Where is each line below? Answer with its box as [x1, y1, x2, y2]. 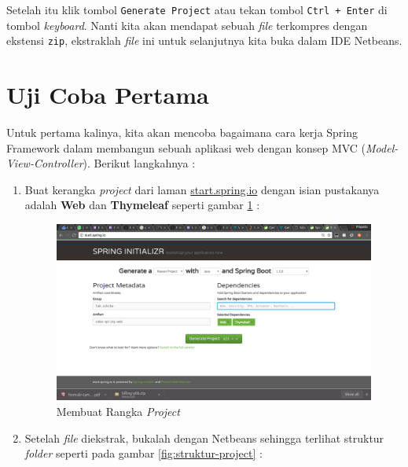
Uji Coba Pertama [6, 79, 209, 111]
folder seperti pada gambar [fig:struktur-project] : [24, 445, 263, 461]
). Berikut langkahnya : [83, 155, 196, 171]
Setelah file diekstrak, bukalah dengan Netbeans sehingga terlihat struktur [24, 429, 384, 446]
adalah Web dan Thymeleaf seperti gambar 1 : [24, 197, 260, 213]
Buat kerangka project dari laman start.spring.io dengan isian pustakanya [24, 181, 380, 197]
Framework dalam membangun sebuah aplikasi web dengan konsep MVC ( [6, 139, 366, 156]
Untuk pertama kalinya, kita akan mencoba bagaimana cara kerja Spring [6, 124, 358, 141]
